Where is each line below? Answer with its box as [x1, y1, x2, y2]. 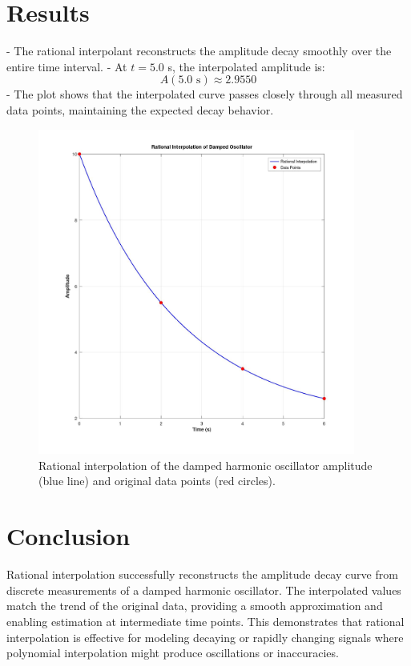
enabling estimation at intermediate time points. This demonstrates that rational [6, 612, 405, 629]
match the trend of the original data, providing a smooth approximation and [6, 597, 383, 614]
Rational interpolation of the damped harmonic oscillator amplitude [38, 456, 373, 473]
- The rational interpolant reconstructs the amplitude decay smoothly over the [6, 42, 392, 59]
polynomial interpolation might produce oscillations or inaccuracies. [6, 644, 339, 661]
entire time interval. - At [6, 58, 127, 74]
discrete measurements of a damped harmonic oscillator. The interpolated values [6, 581, 401, 598]
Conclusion [6, 520, 131, 552]
